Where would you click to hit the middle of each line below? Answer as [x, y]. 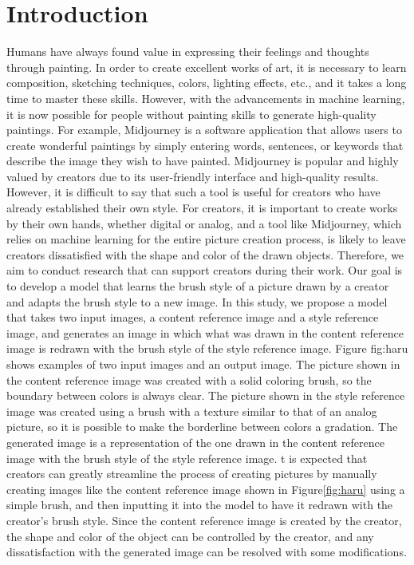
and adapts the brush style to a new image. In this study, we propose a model [197, 301]
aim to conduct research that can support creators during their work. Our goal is [205, 270]
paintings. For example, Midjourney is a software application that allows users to [204, 130]
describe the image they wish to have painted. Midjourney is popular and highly [203, 161]
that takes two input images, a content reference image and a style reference [193, 317]
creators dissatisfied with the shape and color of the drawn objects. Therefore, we [205, 254]
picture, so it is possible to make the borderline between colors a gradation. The [202, 427]
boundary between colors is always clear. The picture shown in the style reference [206, 395]
